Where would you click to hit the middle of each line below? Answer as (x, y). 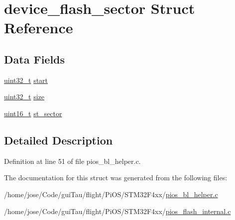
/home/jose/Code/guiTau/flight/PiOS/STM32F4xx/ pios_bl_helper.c (111, 194)
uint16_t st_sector (33, 113)
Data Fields (35, 59)
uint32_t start (26, 80)
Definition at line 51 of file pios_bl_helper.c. (72, 161)
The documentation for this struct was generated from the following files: (116, 178)
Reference (39, 28)
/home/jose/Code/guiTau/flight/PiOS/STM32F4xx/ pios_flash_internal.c (117, 211)
